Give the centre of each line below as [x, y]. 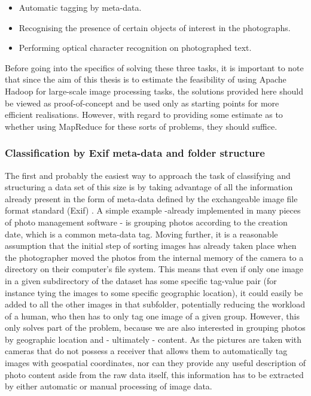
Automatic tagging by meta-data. [80, 7]
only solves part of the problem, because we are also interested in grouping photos [155, 328]
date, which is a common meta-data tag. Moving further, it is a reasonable [141, 234]
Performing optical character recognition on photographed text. [135, 48]
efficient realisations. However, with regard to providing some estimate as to [144, 115]
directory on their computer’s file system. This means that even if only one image [154, 269]
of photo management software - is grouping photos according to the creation [146, 222]
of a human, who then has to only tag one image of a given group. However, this [152, 316]
